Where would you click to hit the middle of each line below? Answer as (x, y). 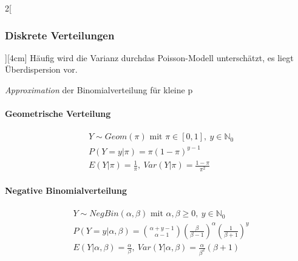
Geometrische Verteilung (58, 114)
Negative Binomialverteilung (66, 190)
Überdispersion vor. (41, 69)
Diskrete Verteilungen (60, 35)
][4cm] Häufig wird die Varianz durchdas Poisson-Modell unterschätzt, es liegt (149, 57)
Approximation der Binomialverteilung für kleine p (99, 90)
